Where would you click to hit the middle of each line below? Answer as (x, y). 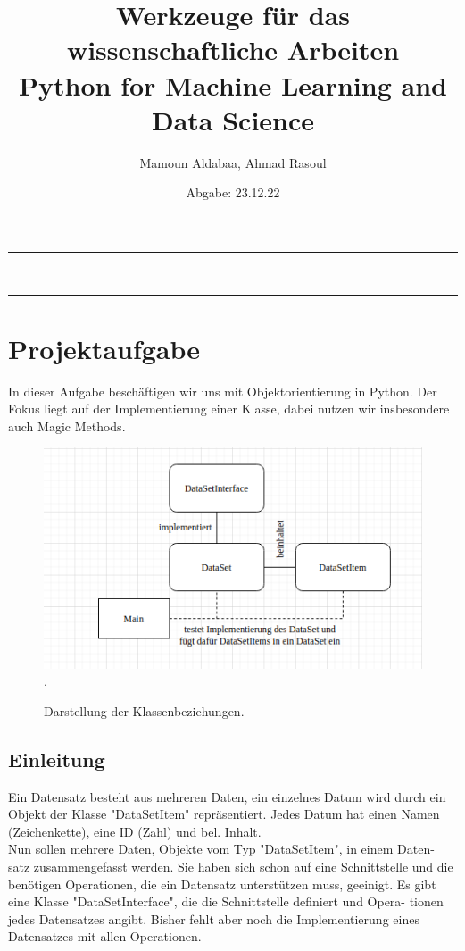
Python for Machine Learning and (233, 84)
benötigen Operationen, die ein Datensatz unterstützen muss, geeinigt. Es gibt (222, 884)
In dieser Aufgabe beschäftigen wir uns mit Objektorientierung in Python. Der (223, 391)
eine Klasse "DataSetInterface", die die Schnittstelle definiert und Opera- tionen (226, 901)
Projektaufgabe (104, 348)
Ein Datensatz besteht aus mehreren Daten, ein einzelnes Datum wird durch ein (227, 796)
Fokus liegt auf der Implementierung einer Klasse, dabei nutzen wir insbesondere (229, 409)
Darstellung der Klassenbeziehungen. (144, 710)
